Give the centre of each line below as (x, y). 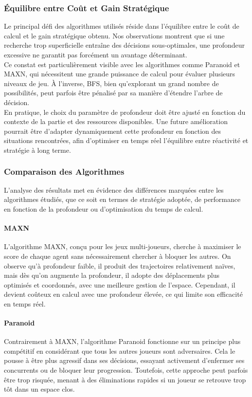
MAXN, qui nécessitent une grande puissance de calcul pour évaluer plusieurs (120, 74)
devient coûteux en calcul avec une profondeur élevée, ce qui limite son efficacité (123, 294)
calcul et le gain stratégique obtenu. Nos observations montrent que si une (114, 35)
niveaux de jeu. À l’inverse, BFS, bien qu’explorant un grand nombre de (111, 83)
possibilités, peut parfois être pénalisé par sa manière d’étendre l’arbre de (113, 93)
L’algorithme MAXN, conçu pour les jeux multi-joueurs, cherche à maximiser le (123, 246)
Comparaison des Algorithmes (64, 171)
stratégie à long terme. (37, 150)
